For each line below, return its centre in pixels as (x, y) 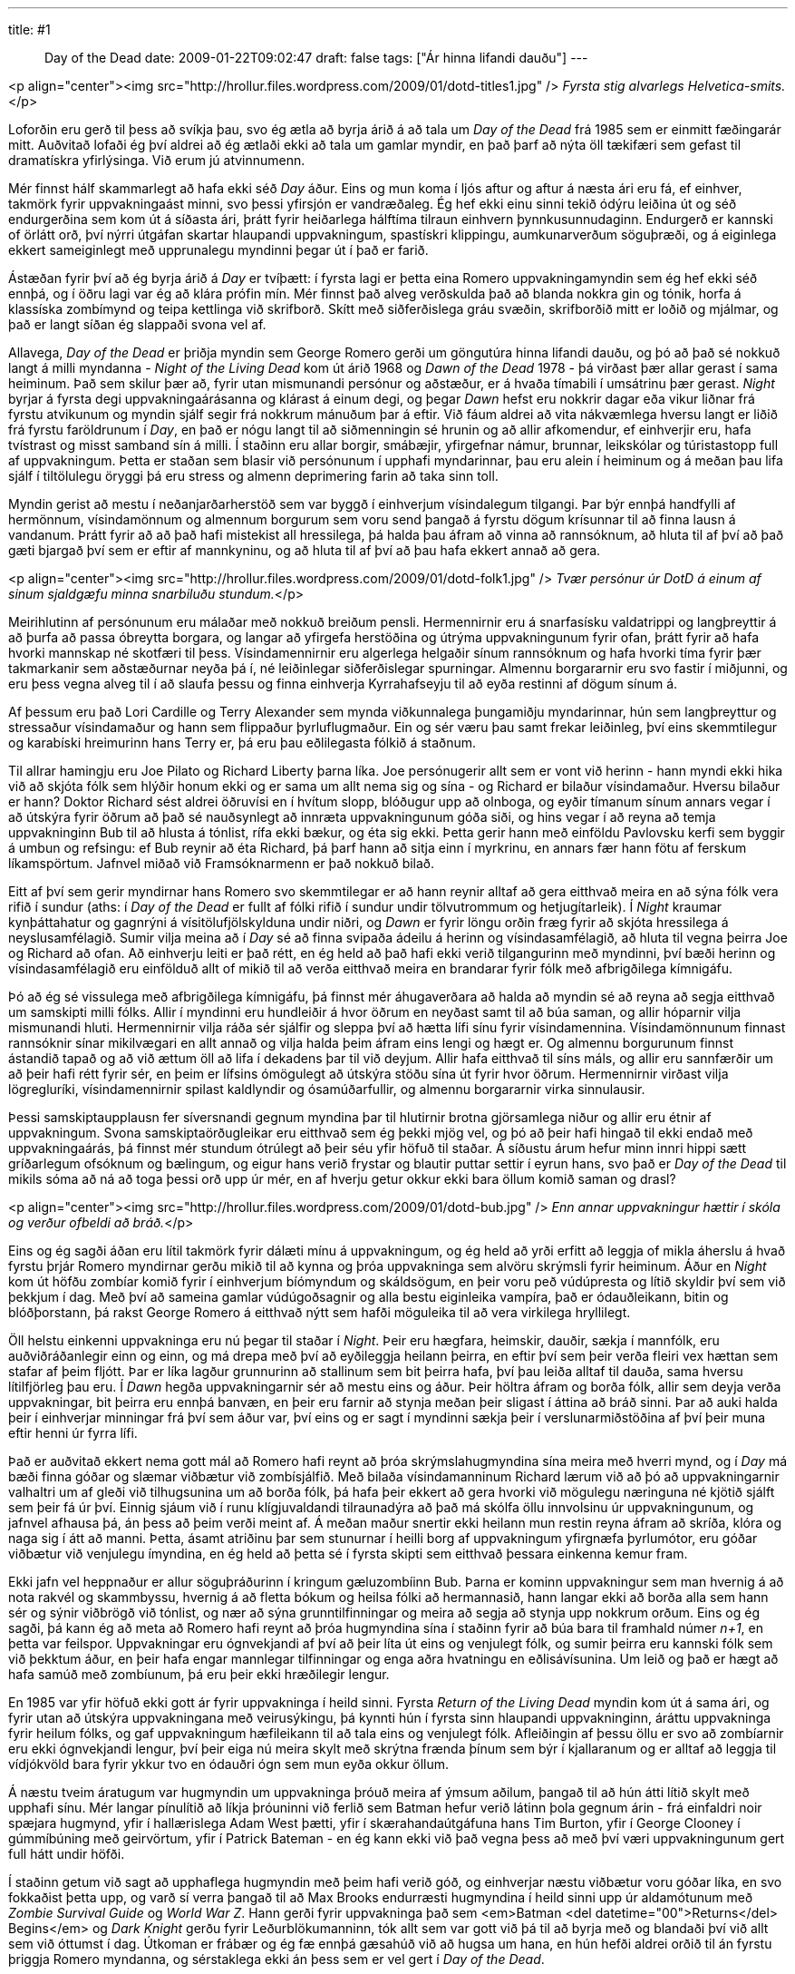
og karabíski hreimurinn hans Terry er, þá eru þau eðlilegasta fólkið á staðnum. (242, 743)
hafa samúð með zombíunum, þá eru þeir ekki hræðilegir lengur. (199, 1674)
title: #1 (29, 29)
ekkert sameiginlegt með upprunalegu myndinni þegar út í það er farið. (218, 250)
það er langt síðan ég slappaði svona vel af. (137, 324)
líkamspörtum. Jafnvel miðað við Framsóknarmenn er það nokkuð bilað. (222, 863)
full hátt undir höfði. (67, 1854)
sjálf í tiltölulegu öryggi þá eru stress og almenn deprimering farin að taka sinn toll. (253, 476)
